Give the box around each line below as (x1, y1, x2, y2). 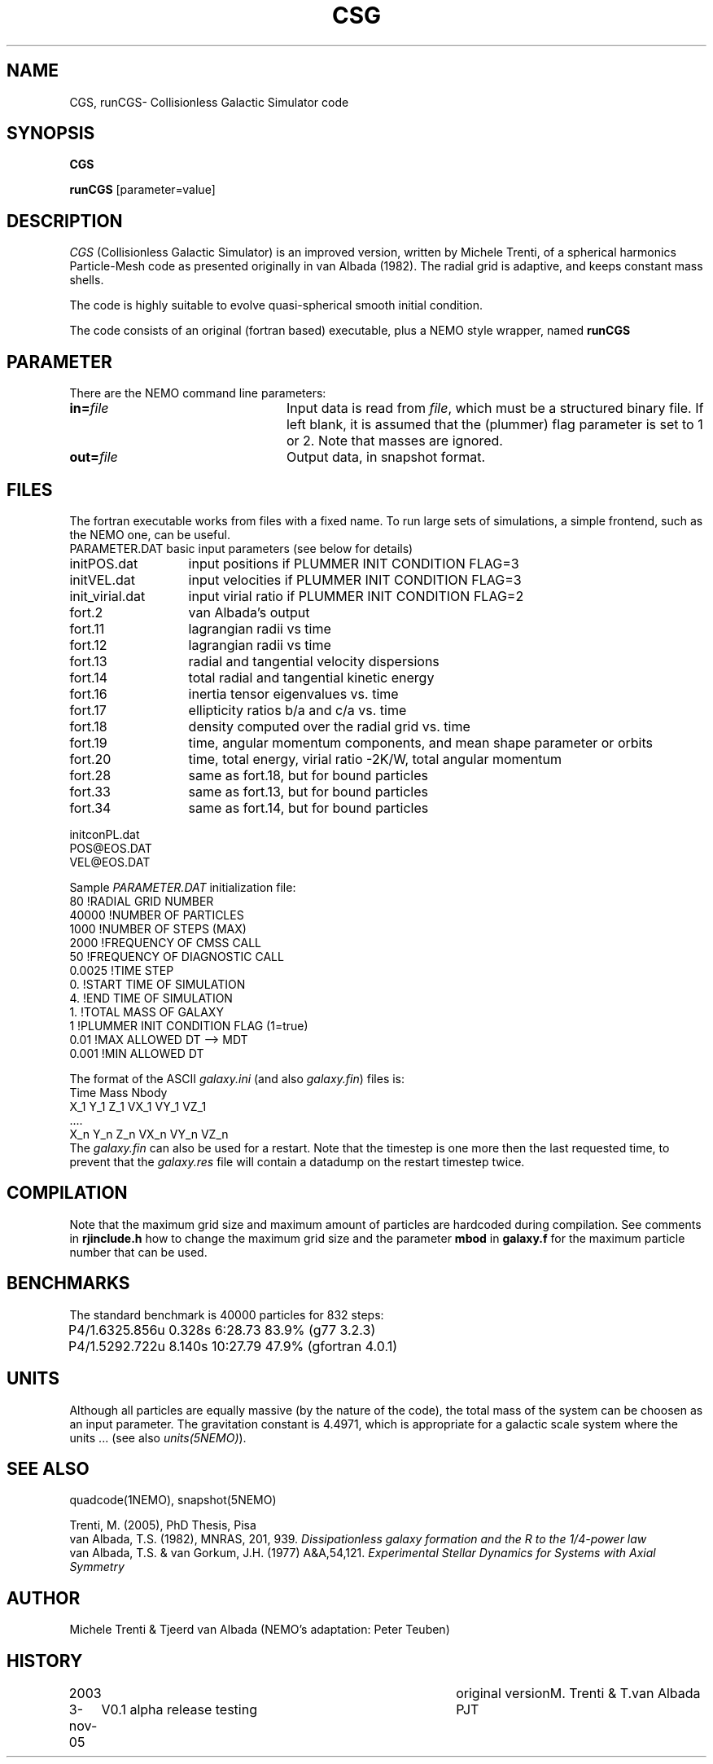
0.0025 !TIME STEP (69, 963, 174, 977)
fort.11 (69, 620, 105, 637)
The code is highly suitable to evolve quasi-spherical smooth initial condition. (69, 298, 483, 313)
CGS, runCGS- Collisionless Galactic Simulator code (69, 94, 349, 109)
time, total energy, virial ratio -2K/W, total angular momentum (188, 750, 562, 767)
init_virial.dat (69, 587, 146, 604)
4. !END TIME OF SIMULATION (69, 990, 233, 1005)
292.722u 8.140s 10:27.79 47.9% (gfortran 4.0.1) (107, 1337, 398, 1354)
